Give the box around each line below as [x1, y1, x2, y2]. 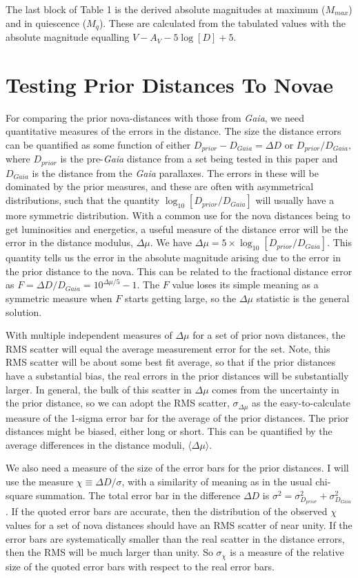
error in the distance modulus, [6, 235, 134, 250]
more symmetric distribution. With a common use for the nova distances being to [6, 208, 350, 223]
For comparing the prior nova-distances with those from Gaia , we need [6, 110, 304, 124]
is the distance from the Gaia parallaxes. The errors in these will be [32, 165, 319, 180]
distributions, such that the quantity [6, 193, 160, 207]
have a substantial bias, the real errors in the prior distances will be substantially [6, 368, 349, 382]
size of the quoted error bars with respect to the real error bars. [6, 559, 275, 573]
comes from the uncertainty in [212, 382, 339, 396]
